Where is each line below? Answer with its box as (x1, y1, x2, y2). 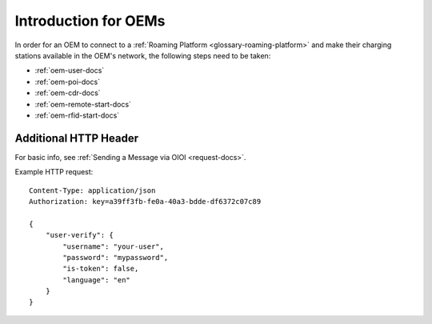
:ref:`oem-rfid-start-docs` (34, 110, 120, 120)
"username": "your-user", (62, 242, 164, 251)
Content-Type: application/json (29, 186, 156, 195)
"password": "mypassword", (62, 253, 169, 262)
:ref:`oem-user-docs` (34, 66, 105, 75)
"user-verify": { (45, 230, 114, 240)
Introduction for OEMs (14, 12, 166, 30)
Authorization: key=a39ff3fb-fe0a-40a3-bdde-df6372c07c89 (29, 197, 262, 206)
